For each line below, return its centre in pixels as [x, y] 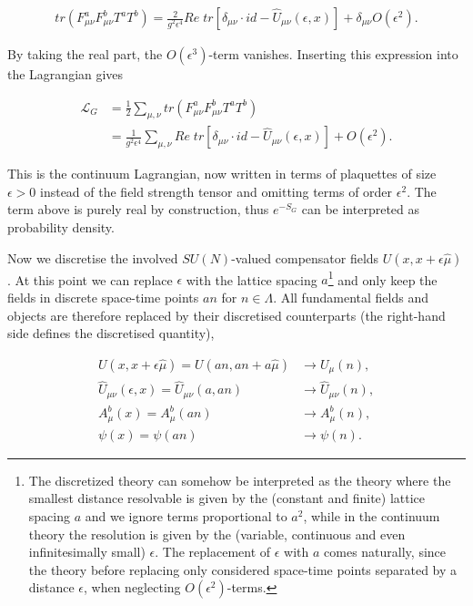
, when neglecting [132, 587]
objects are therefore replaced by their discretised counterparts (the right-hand [226, 315]
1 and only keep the [382, 278]
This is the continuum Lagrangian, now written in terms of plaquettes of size [222, 174]
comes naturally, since [385, 552]
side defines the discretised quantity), [111, 333]
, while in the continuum [372, 516]
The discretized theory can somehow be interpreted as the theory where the [240, 480]
